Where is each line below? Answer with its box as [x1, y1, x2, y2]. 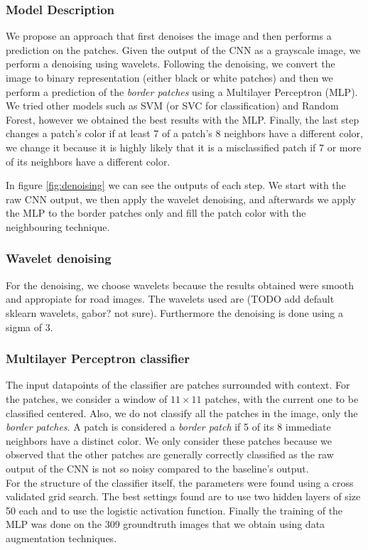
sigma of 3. [6, 319, 53, 334]
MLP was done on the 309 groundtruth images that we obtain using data [6, 517, 325, 532]
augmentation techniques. [6, 530, 117, 545]
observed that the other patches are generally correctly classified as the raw [6, 447, 334, 462]
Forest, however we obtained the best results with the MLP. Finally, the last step [6, 112, 359, 126]
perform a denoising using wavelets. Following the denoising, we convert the [6, 56, 335, 71]
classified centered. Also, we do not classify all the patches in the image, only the [6, 405, 358, 420]
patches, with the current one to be [205, 391, 359, 406]
